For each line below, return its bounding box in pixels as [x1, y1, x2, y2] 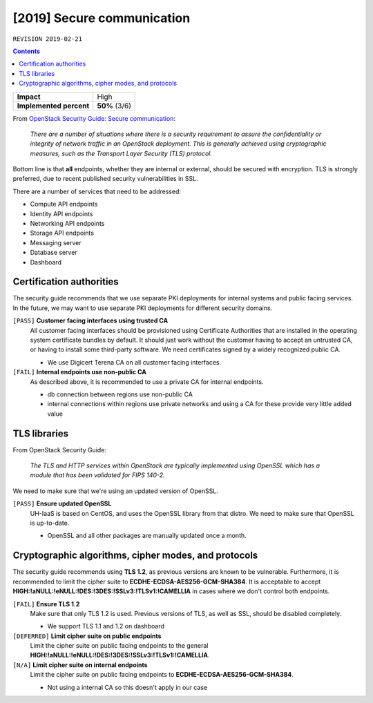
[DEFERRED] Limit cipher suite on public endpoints [12, 632, 162, 640]
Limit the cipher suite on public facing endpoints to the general [30, 642, 209, 650]
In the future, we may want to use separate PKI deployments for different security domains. [12, 304, 273, 312]
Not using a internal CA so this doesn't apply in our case [47, 683, 207, 691]
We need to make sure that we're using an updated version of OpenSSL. [12, 487, 219, 495]
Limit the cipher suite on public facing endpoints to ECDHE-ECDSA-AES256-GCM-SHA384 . [30, 671, 294, 679]
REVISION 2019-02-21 [12, 35, 83, 43]
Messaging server [30, 238, 82, 247]
